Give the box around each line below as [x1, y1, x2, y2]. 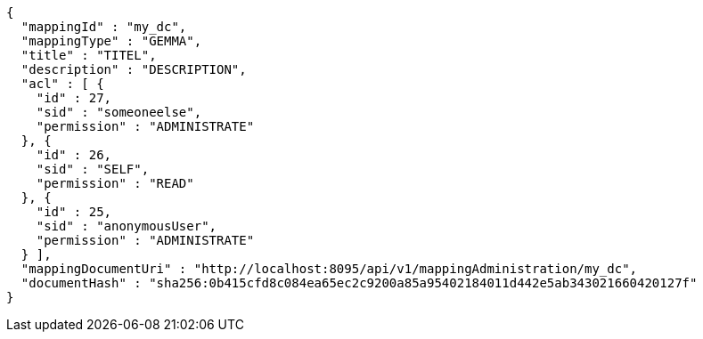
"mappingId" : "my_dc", [20, 20, 187, 34]
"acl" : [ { [20, 77, 104, 91]
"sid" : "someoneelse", [36, 105, 202, 119]
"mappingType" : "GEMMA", [20, 34, 202, 48]
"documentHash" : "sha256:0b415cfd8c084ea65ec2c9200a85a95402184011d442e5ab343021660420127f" [20, 276, 698, 290]
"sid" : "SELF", [36, 162, 150, 176]
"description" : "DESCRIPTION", [20, 62, 247, 77]
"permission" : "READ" [36, 176, 194, 190]
